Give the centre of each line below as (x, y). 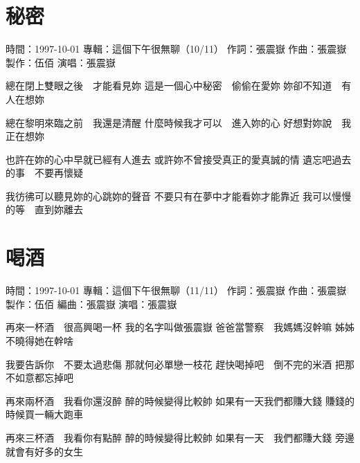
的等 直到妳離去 (44, 209)
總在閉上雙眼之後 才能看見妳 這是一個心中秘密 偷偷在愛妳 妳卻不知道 (169, 85)
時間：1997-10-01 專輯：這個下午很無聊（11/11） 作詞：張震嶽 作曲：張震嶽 (176, 290)
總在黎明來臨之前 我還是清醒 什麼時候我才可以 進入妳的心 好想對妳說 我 (179, 122)
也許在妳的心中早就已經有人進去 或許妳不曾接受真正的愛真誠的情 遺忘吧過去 (179, 159)
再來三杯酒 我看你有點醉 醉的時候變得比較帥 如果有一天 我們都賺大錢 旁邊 (180, 437)
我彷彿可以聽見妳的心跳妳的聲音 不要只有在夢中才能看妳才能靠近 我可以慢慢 (179, 196)
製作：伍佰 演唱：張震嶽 (61, 62)
